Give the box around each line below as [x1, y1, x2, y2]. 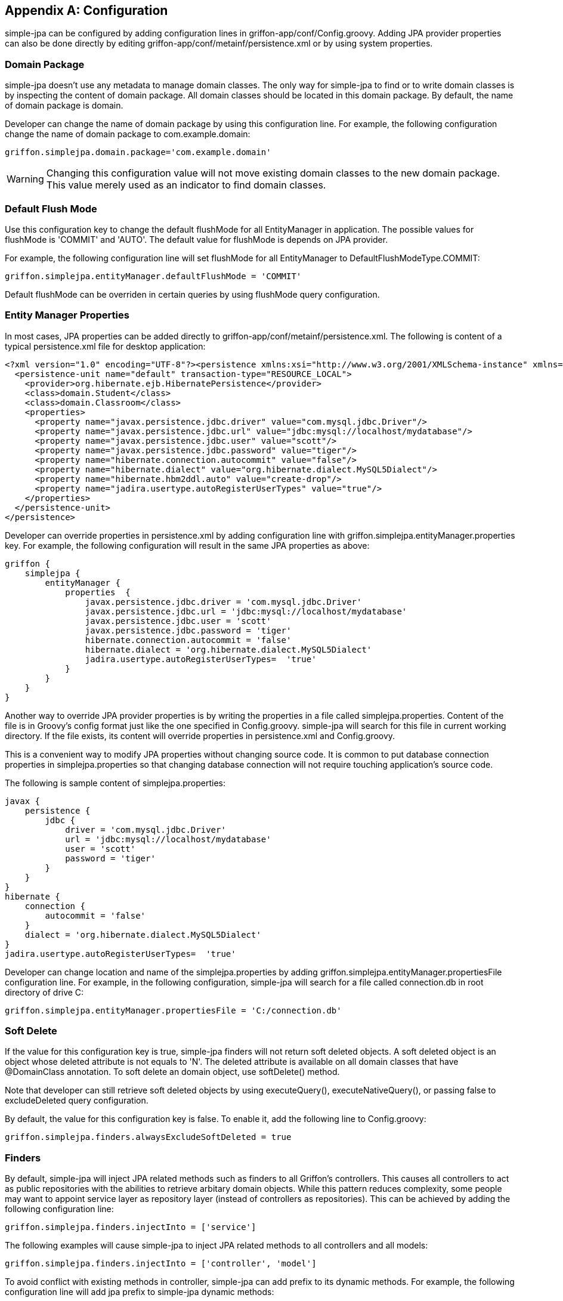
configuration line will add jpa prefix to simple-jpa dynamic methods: [5, 1287, 274, 1297]
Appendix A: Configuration [5, 3, 168, 18]
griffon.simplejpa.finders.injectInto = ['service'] [5, 1222, 256, 1232]
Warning [7, 173, 44, 186]
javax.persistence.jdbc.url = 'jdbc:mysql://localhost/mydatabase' [85, 606, 407, 616]
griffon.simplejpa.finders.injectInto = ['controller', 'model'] [5, 1259, 317, 1269]
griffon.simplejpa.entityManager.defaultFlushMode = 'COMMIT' [5, 271, 302, 281]
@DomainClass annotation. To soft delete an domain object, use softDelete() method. [5, 1067, 340, 1077]
